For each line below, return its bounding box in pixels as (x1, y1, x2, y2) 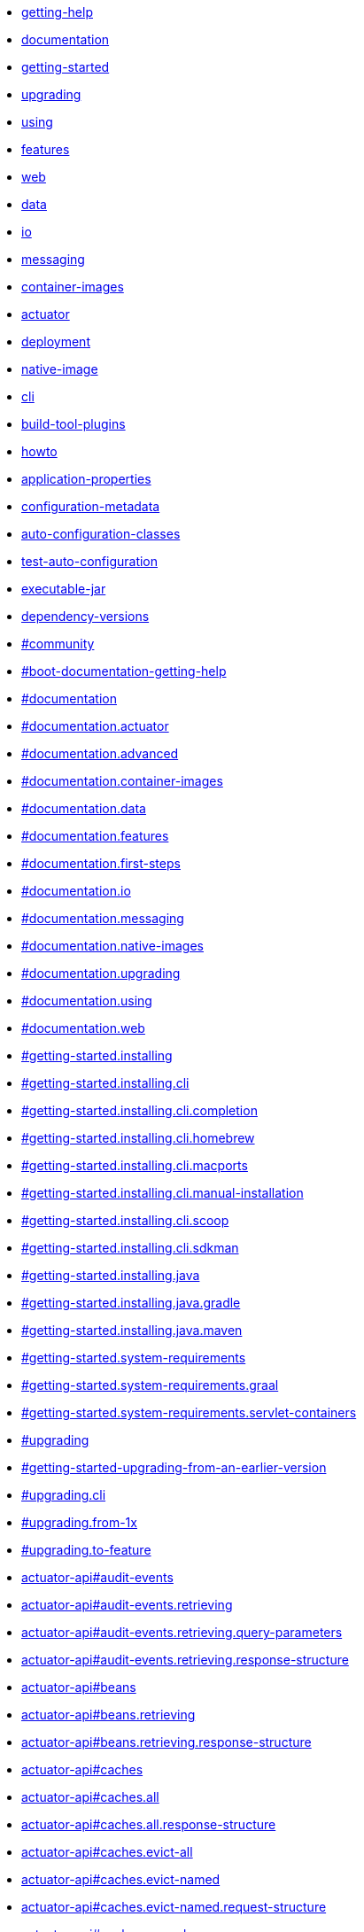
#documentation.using (21, 993, 152, 1008)
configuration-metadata (21, 499, 160, 514)
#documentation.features (21, 828, 169, 843)
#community (21, 636, 95, 651)
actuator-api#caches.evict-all (21, 1844, 193, 1859)
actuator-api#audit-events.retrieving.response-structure (21, 1652, 349, 1667)
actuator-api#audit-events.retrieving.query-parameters (21, 1625, 343, 1640)
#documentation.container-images (21, 773, 223, 788)
